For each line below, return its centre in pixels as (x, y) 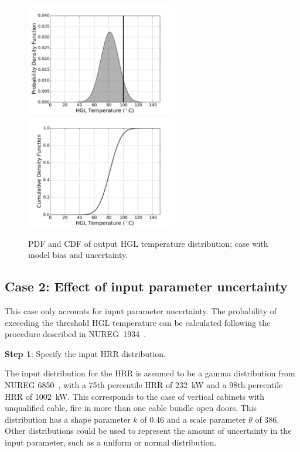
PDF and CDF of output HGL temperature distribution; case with (148, 243)
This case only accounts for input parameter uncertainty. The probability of (141, 310)
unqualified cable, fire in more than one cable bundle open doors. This (131, 408)
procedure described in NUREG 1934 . (76, 334)
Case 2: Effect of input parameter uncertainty (146, 286)
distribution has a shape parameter (68, 419)
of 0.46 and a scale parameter (193, 419)
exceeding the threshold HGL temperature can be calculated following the (138, 322)
